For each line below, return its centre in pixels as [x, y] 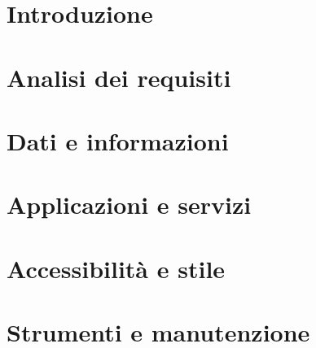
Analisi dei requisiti [119, 77]
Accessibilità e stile [116, 268]
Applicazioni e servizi [129, 204]
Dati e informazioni [118, 140]
